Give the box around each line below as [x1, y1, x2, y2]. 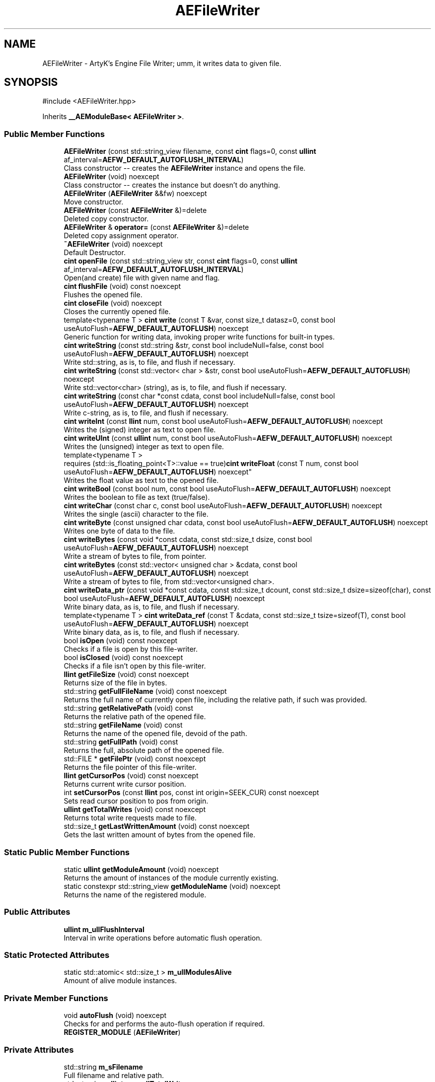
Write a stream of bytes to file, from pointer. [64, 552, 207, 561]
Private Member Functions [4, 993, 108, 1003]
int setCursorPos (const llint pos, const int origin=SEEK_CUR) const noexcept [64, 788, 319, 797]
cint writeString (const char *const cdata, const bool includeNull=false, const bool [64, 392, 335, 401]
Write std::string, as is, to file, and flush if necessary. [64, 358, 235, 367]
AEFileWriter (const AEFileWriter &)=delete [64, 206, 207, 215]
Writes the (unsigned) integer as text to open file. [64, 442, 224, 451]
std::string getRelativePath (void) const [64, 704, 194, 713]
